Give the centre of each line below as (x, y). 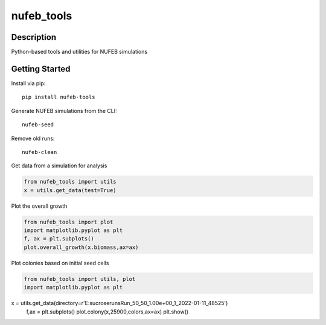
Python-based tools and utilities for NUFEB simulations (79, 52)
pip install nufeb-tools (59, 97)
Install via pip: (28, 83)
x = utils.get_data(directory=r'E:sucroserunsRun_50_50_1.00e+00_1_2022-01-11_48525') (120, 303)
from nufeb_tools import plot (69, 222)
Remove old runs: (33, 138)
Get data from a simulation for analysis (59, 166)
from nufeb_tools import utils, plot (80, 279)
